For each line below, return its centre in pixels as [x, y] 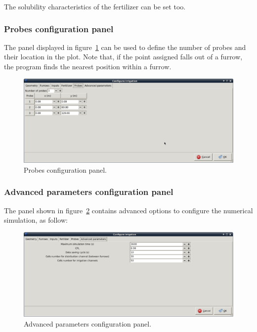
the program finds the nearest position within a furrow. [88, 66]
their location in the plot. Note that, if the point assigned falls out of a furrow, [123, 57]
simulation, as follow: [36, 220]
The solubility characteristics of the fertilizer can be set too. [95, 6]
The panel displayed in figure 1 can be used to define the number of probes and [125, 47]
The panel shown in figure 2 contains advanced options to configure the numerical [128, 210]
